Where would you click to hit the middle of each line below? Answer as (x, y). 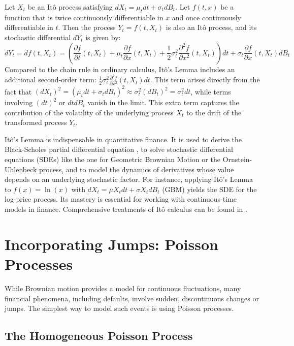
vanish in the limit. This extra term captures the (163, 102)
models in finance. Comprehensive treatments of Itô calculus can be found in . (126, 209)
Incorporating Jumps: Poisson (111, 244)
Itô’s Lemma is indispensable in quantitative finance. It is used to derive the (123, 139)
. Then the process (87, 27)
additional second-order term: (51, 80)
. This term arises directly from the (205, 80)
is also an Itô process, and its (211, 27)
